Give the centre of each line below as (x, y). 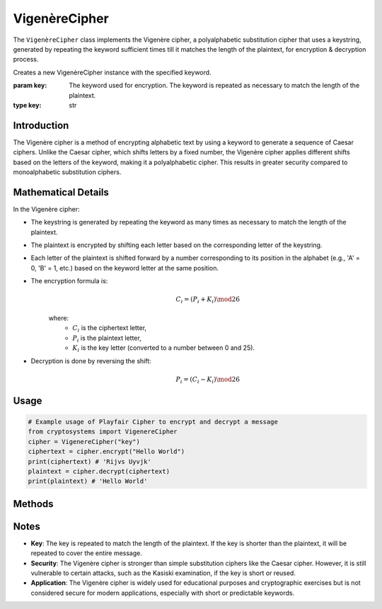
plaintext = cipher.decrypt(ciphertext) (99, 472)
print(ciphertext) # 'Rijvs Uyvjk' (89, 461)
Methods (33, 504)
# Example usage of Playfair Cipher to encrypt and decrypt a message (153, 422)
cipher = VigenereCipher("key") (84, 442)
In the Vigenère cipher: (47, 209)
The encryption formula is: (69, 281)
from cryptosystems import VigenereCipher (103, 432)
